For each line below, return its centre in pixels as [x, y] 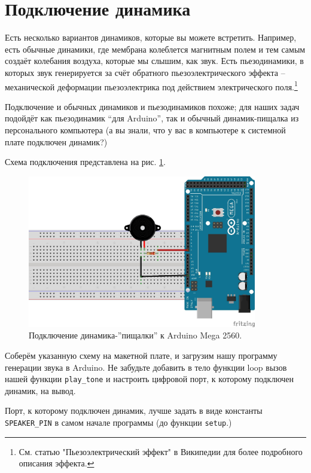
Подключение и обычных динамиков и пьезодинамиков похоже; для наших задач [152, 106]
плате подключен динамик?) [56, 141]
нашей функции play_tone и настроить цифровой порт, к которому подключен [150, 379]
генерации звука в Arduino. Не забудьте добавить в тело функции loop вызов [146, 367]
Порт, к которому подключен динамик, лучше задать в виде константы [134, 411]
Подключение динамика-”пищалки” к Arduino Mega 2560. [135, 335]
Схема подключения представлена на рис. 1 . [85, 162]
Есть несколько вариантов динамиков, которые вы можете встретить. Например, [151, 37]
